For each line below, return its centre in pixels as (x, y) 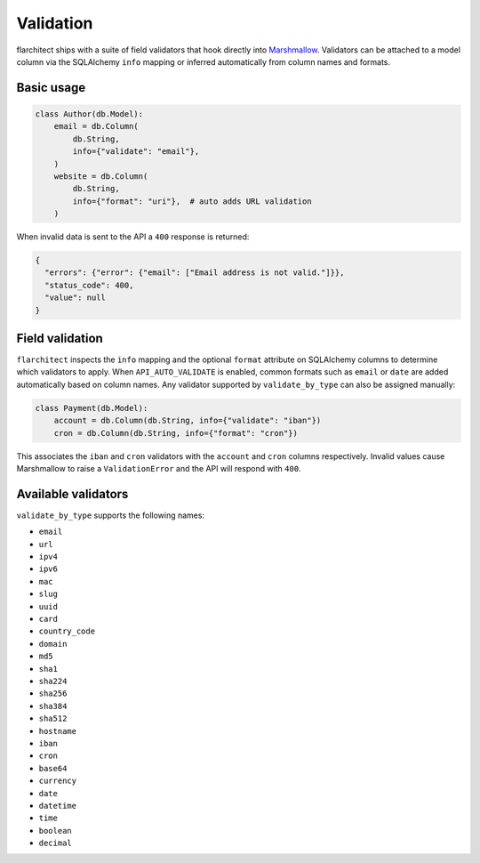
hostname (58, 731)
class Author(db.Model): (89, 114)
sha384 (53, 706)
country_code (67, 631)
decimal (56, 843)
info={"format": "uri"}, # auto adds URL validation (192, 201)
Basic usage (51, 88)
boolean (56, 831)
